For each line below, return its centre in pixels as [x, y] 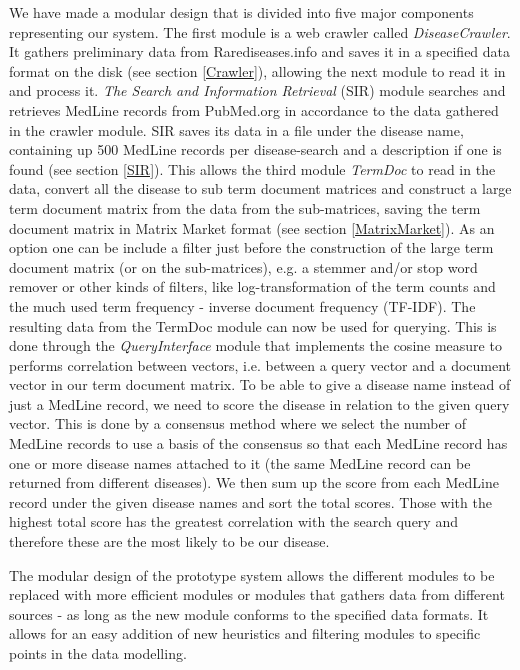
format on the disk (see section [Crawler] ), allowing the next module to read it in [257, 70]
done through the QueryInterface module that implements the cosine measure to [255, 345]
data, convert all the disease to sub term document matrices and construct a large [260, 188]
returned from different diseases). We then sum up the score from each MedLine [254, 482]
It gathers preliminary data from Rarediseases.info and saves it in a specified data [260, 51]
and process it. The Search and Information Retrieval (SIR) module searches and [257, 90]
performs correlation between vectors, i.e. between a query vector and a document [260, 364]
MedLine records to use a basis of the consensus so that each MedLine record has [258, 443]
